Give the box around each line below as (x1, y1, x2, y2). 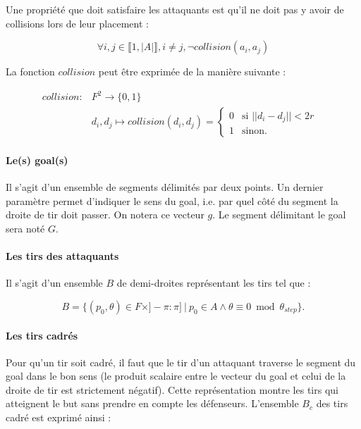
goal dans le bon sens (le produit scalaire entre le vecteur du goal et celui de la (6, 368, 346, 383)
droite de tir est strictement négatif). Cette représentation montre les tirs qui (6, 382, 338, 397)
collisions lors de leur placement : (6, 15, 149, 30)
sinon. (242, 126, 267, 137)
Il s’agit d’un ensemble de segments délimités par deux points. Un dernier (6, 180, 324, 194)
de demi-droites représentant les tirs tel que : (116, 275, 311, 290)
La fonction (6, 64, 55, 79)
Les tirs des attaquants (6, 249, 119, 263)
